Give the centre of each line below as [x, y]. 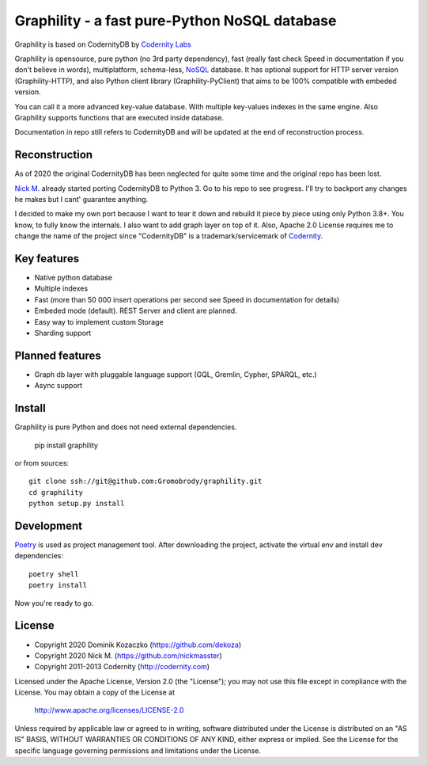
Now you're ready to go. [54, 603]
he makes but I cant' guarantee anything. [81, 199]
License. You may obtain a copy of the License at [95, 692]
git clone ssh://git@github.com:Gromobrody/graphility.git [145, 481]
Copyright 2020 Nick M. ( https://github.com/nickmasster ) [128, 655]
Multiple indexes [61, 288]
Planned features [58, 355]
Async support [59, 386]
